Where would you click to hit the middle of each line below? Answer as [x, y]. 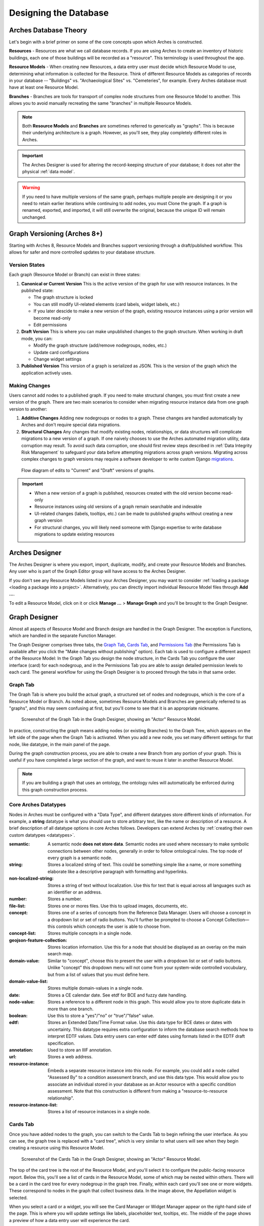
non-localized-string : [31, 878]
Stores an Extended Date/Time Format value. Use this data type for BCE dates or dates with [140, 1022]
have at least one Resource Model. [44, 87]
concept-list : [22, 933]
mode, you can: [37, 338]
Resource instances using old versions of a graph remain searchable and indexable [118, 507]
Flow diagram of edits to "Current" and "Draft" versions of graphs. [88, 470]
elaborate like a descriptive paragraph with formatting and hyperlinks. [118, 871]
